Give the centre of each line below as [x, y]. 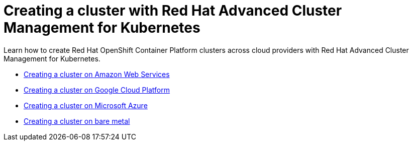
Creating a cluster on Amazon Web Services [97, 74]
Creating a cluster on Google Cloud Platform [97, 90]
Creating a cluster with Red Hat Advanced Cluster [173, 11]
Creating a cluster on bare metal [77, 121]
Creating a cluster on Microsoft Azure [86, 105]
